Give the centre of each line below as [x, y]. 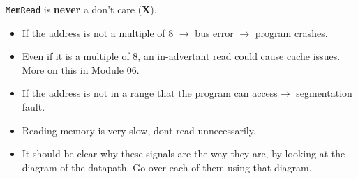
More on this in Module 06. [81, 69]
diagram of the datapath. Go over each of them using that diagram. [167, 167]
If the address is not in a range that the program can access [150, 93]
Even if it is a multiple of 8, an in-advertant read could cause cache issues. [181, 56]
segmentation [324, 93]
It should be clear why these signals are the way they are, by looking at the [184, 154]
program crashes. [291, 32]
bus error [214, 32]
